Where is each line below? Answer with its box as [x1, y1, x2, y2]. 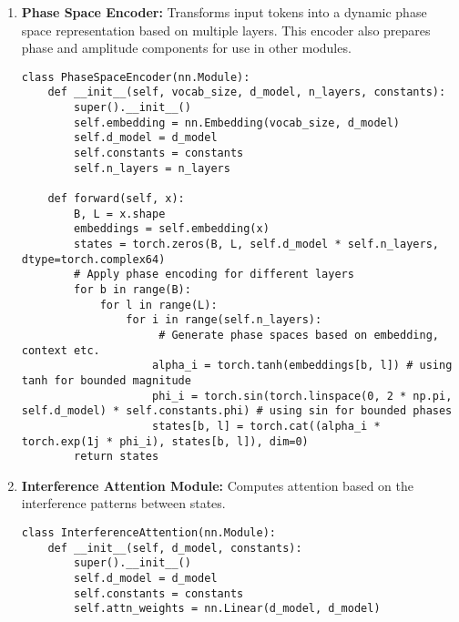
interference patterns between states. [21, 494, 226, 513]
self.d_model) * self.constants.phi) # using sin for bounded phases [21, 404, 453, 418]
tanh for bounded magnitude [21, 373, 191, 387]
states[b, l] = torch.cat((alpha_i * [151, 419, 381, 433]
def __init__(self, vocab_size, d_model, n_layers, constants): [47, 86, 446, 99]
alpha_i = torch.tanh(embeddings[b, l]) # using [151, 359, 453, 372]
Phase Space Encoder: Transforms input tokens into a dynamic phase [21, 3, 427, 21]
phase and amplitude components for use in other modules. [21, 38, 352, 57]
